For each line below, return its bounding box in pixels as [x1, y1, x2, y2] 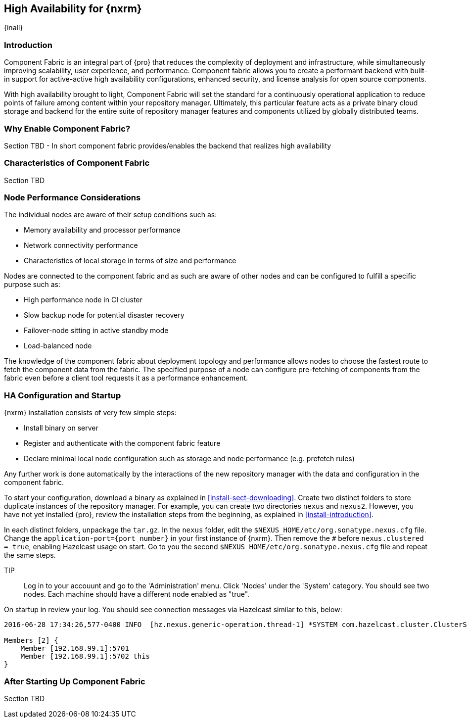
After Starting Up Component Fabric [4, 676, 145, 686]
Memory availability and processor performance [24, 226, 181, 235]
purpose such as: [4, 280, 60, 289]
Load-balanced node [24, 341, 92, 350]
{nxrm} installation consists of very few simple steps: [4, 408, 177, 417]
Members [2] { [4, 636, 58, 645]
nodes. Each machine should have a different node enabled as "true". [24, 590, 250, 599]
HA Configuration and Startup [4, 390, 121, 400]
